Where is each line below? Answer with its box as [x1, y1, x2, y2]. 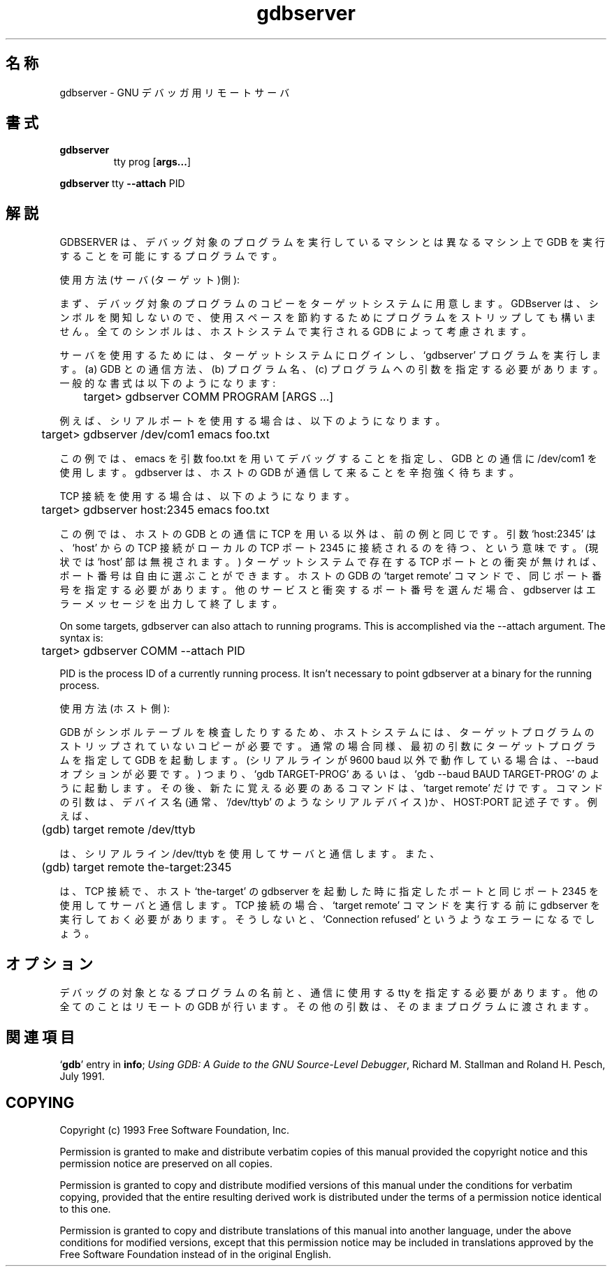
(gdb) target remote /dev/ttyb [41, 822, 196, 837]
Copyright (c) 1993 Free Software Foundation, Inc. [59, 1123, 290, 1136]
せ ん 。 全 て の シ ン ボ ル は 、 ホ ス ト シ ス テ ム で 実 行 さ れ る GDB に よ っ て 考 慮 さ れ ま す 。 [59, 325, 532, 338]
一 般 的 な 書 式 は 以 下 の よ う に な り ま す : [59, 377, 276, 390]
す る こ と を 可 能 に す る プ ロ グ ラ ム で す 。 [59, 250, 283, 262]
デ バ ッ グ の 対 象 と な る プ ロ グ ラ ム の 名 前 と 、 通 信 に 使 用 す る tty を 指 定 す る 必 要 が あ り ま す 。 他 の [59, 986, 599, 999]
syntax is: [59, 632, 103, 644]
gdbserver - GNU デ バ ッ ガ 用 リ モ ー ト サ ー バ [59, 86, 290, 98]
